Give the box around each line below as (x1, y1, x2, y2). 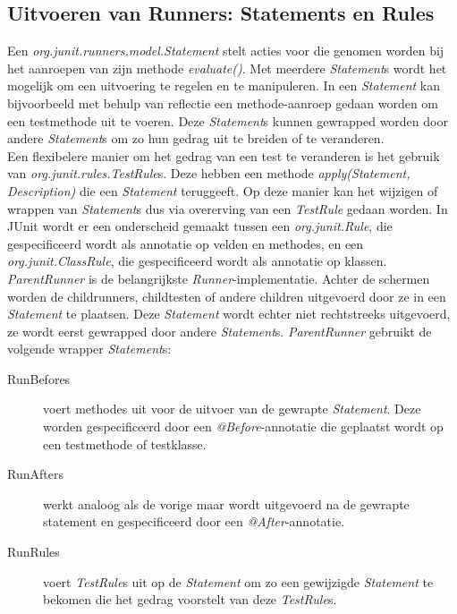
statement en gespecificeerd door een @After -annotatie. (43, 512, 345, 531)
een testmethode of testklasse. (43, 434, 207, 453)
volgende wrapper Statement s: (7, 339, 172, 358)
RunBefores (7, 369, 71, 388)
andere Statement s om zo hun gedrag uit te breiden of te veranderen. (7, 129, 385, 148)
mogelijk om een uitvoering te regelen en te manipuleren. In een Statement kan (7, 76, 440, 95)
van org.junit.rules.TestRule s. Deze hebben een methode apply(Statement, (7, 164, 410, 183)
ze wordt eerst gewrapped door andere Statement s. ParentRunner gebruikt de (7, 321, 432, 340)
